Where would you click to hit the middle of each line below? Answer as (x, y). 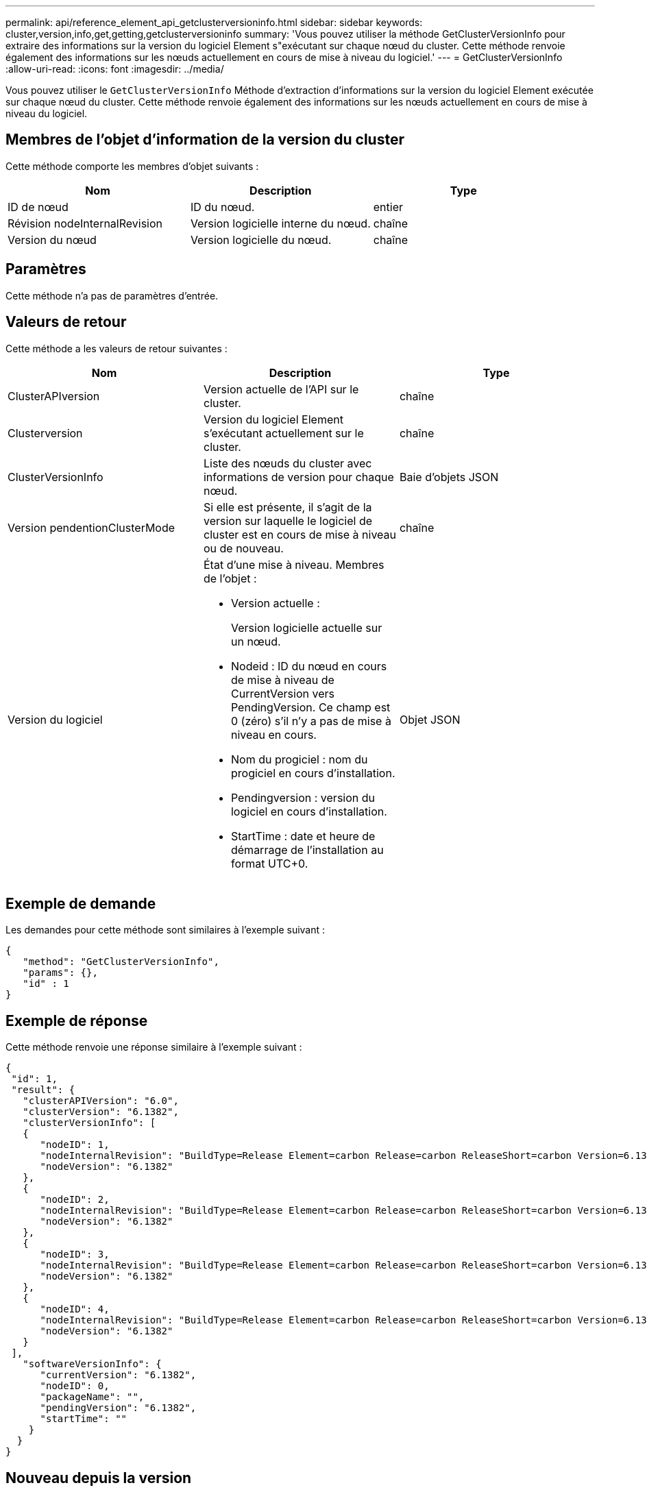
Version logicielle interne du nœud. (280, 223)
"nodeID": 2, (75, 1200)
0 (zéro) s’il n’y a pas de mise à (311, 721)
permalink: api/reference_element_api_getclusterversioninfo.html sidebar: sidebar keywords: (214, 22)
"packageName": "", (92, 1397)
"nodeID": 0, (75, 1386)
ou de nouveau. (243, 548)
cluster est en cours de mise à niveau (300, 534)
